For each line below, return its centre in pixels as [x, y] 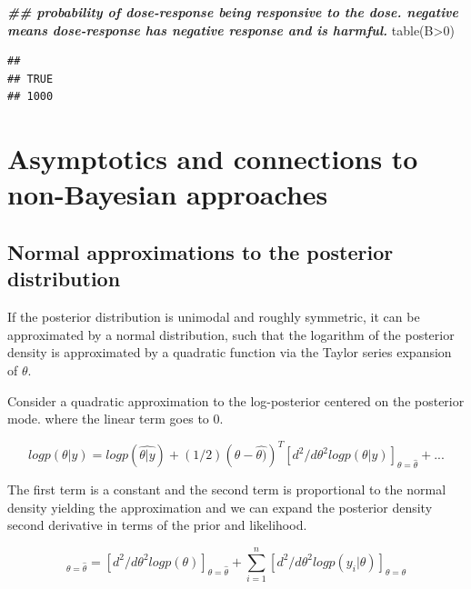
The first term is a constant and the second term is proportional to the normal [227, 489]
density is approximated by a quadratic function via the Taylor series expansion [230, 352]
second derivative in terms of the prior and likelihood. [157, 525]
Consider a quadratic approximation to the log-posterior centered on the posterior [236, 400]
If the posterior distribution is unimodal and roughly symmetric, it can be [214, 317]
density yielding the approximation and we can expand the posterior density [220, 507]
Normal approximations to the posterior [200, 251]
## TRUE [30, 79]
